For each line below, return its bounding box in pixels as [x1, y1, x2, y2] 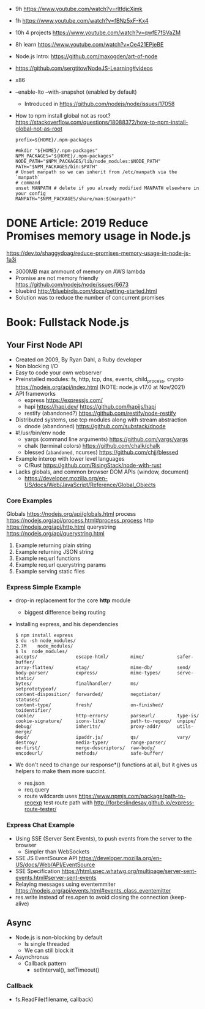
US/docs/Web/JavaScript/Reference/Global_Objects [24, 481, 156, 488]
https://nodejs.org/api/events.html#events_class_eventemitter [15, 886, 171, 894]
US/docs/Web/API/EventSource [15, 861, 95, 868]
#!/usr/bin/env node [15, 429, 65, 436]
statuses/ [15, 697, 41, 703]
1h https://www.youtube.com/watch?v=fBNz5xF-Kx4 [15, 17, 149, 24]
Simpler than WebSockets [24, 848, 90, 855]
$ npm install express [15, 632, 73, 639]
